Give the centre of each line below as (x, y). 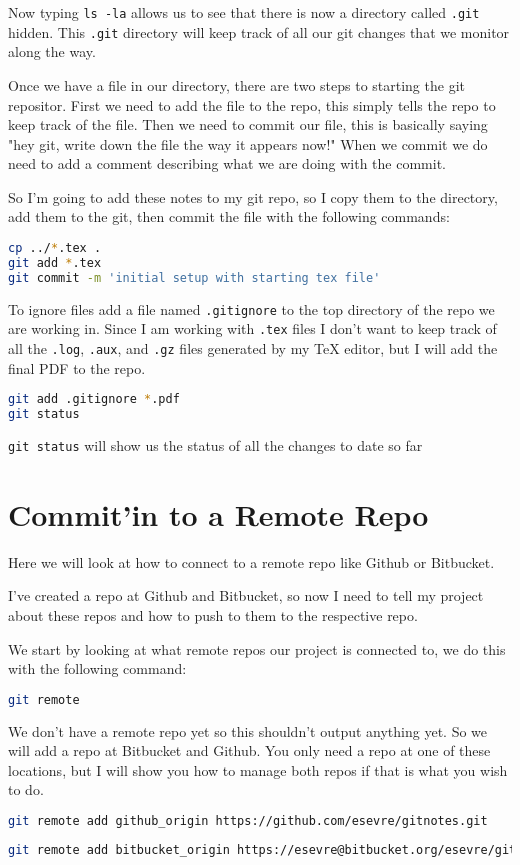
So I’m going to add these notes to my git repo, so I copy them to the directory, (253, 196)
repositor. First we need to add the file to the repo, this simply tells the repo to (252, 104)
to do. (26, 789)
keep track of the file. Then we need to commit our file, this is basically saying (248, 124)
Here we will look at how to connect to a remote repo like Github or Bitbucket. (251, 561)
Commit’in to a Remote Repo (218, 513)
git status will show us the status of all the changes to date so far (215, 445)
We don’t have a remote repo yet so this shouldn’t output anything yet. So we (248, 730)
